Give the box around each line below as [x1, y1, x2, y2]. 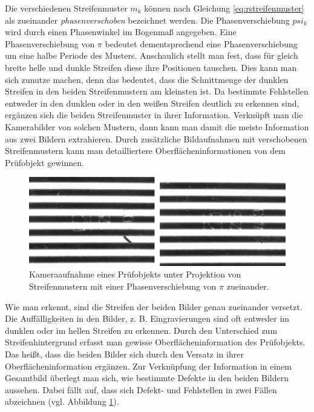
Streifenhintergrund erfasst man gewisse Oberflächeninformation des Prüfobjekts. [5, 336, 306, 348]
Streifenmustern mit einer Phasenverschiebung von [29, 280, 217, 293]
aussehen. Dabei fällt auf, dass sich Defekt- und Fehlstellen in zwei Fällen [5, 383, 277, 396]
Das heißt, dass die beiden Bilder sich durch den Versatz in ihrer [5, 348, 244, 360]
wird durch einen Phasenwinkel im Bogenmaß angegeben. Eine [5, 25, 237, 38]
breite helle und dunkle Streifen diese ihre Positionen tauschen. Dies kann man [5, 61, 297, 73]
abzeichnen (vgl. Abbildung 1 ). [5, 395, 119, 408]
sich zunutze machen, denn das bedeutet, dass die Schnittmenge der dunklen [5, 73, 289, 85]
